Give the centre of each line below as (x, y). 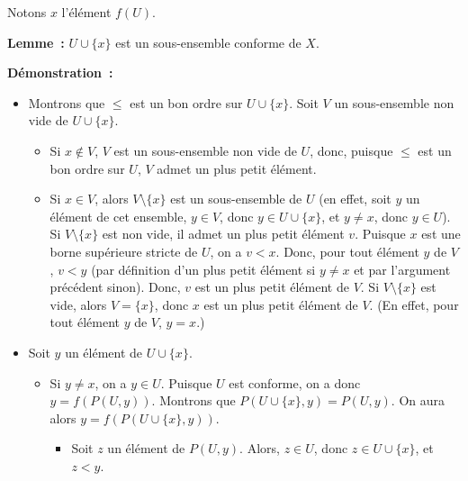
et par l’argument (402, 269)
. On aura (418, 400)
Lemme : (36, 42)
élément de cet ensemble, (118, 216)
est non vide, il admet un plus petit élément (223, 234)
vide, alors (78, 304)
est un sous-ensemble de (236, 199)
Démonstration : (60, 73)
